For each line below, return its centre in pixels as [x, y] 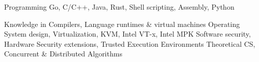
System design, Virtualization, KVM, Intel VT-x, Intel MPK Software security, [127, 34]
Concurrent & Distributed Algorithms [63, 54]
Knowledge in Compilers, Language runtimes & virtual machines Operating [122, 24]
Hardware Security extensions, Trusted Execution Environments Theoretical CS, [130, 43]
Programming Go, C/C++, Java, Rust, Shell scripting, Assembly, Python [119, 7]
